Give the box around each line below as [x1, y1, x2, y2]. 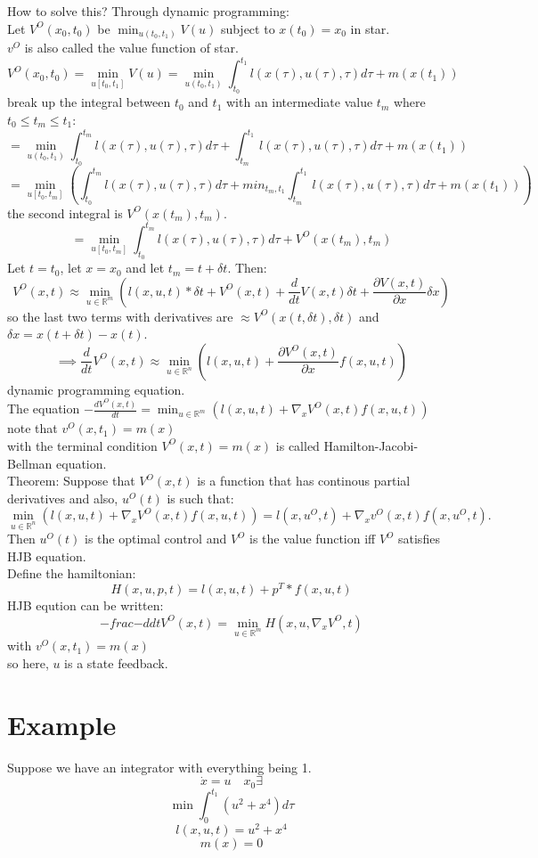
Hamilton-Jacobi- [323, 436, 419, 454]
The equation [7, 399, 80, 418]
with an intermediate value [225, 93, 373, 111]
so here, [7, 653, 49, 672]
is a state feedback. [64, 653, 168, 672]
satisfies [398, 529, 440, 548]
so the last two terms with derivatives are [7, 306, 233, 325]
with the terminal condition [7, 436, 158, 454]
